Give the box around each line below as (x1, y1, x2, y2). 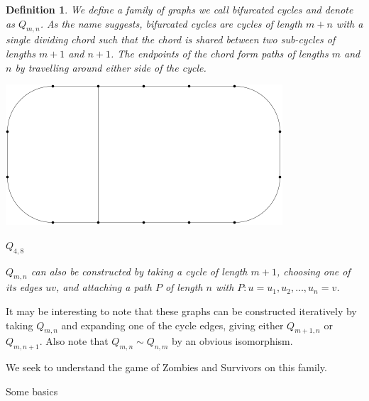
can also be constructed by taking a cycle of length (31, 263, 248, 278)
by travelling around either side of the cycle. (15, 60, 206, 75)
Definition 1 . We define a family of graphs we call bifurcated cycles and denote (6, 2, 353, 16)
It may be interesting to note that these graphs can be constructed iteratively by (6, 303, 357, 318)
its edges (6, 280, 43, 295)
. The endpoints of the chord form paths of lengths (111, 45, 329, 60)
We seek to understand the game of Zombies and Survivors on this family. (6, 360, 327, 375)
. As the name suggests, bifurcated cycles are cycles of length (40, 16, 303, 31)
